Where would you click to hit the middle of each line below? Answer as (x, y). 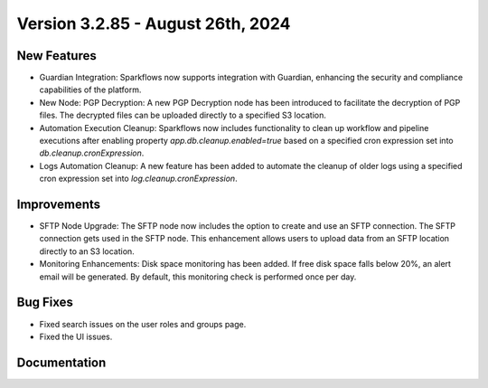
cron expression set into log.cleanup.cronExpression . (139, 179)
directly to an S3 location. (87, 251)
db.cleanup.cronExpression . (92, 153)
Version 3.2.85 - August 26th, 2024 (154, 24)
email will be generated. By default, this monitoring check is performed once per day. (198, 277)
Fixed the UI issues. (76, 336)
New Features (56, 56)
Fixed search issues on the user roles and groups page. (143, 324)
